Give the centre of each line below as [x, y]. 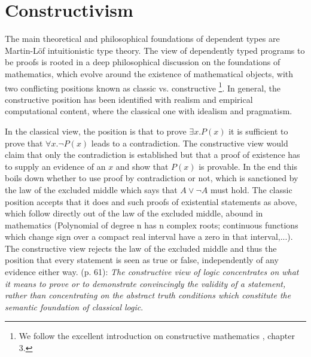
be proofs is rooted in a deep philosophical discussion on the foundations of [143, 62]
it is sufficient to [258, 131]
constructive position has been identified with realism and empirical [129, 99]
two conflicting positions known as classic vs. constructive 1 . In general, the [143, 87]
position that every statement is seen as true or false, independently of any [142, 260]
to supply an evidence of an [55, 166]
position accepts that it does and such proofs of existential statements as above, [151, 201]
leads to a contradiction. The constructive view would [190, 143]
